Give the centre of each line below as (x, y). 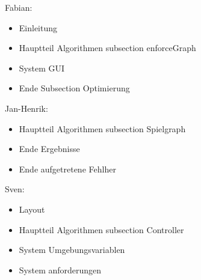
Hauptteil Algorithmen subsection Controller (101, 229)
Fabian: (19, 7)
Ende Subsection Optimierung (74, 88)
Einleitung (38, 27)
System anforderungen (60, 269)
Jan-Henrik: (26, 108)
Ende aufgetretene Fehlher (67, 169)
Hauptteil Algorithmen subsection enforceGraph (107, 48)
